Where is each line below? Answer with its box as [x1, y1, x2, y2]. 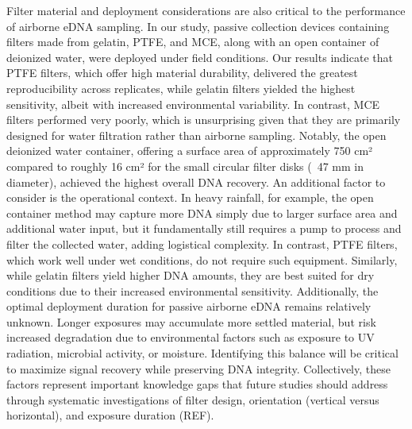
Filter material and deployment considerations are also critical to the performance [6, 2, 406, 18]
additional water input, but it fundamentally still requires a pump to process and [6, 220, 402, 237]
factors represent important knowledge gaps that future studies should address [6, 376, 388, 392]
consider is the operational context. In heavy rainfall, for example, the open [6, 189, 374, 206]
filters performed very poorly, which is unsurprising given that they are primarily [6, 111, 401, 128]
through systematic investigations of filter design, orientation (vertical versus [6, 391, 379, 408]
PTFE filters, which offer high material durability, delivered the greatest [6, 64, 358, 81]
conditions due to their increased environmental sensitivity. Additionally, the [6, 282, 379, 299]
